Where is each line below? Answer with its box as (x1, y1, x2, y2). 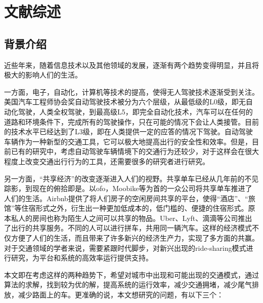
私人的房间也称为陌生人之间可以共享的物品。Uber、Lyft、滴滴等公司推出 (11, 212, 252, 223)
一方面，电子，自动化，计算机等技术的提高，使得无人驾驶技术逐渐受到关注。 (4, 86, 259, 97)
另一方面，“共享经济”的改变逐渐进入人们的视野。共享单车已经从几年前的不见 (4, 173, 259, 183)
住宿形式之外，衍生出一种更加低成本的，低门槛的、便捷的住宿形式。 (21, 203, 248, 213)
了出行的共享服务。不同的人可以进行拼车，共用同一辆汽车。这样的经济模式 (4, 222, 252, 233)
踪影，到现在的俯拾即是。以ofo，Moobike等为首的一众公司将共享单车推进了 (4, 183, 252, 194)
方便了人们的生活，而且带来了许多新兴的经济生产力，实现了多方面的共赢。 (11, 233, 259, 243)
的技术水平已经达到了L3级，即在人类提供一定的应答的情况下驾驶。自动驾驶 (4, 126, 253, 137)
